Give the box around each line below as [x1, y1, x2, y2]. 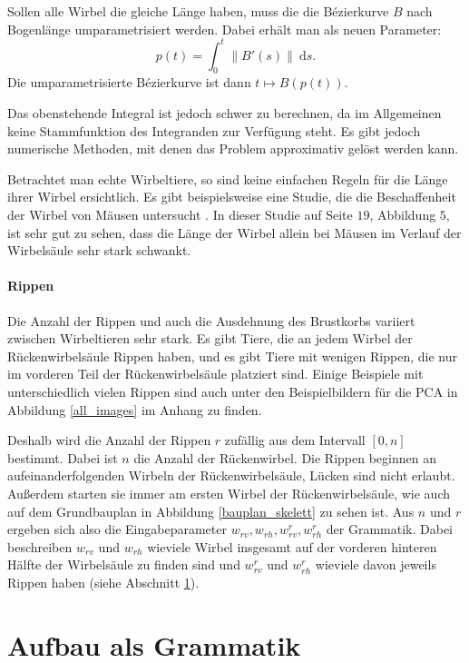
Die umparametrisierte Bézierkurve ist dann [7, 73, 251, 92]
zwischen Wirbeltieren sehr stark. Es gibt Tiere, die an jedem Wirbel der [7, 329, 413, 348]
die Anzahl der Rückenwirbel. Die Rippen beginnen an [133, 448, 436, 467]
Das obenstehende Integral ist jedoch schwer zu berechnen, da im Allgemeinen [7, 104, 442, 123]
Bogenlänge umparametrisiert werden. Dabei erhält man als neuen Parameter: [7, 19, 442, 38]
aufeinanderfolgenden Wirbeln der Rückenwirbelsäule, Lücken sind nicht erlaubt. [7, 466, 455, 485]
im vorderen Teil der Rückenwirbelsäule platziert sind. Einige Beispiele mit [7, 364, 424, 383]
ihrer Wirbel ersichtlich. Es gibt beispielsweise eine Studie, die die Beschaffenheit [7, 187, 456, 206]
